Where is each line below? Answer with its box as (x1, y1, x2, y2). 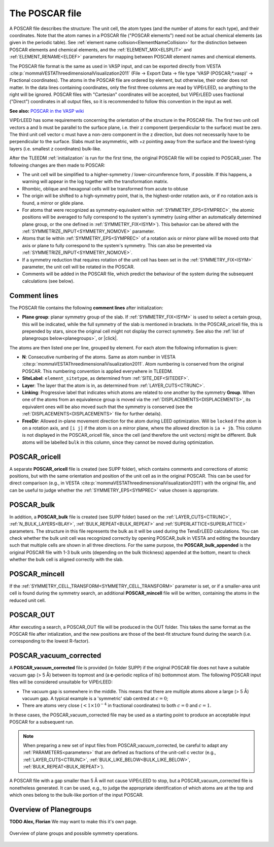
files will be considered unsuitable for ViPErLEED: (9, 679, 113, 685)
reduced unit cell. (9, 597, 46, 603)
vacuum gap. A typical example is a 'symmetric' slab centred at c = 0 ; (22, 695, 168, 701)
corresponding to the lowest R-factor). (9, 638, 90, 644)
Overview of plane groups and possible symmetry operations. (9, 830, 139, 836)
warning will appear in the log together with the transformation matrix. (22, 178, 168, 185)
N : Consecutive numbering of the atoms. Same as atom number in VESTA (22, 354, 176, 360)
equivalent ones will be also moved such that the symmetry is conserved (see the (22, 404, 193, 410)
